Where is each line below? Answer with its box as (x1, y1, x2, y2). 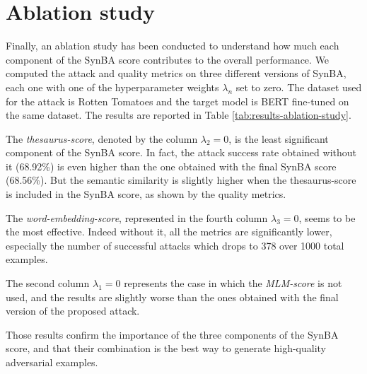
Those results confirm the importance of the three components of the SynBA (6, 327, 339, 341)
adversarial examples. (6, 355, 98, 369)
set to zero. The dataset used (235, 79, 362, 94)
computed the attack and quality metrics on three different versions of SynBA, (6, 66, 346, 81)
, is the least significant (228, 131, 329, 146)
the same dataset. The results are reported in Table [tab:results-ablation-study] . (6, 107, 351, 122)
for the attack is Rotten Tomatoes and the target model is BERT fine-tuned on (6, 93, 349, 108)
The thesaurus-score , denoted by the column (6, 131, 198, 146)
